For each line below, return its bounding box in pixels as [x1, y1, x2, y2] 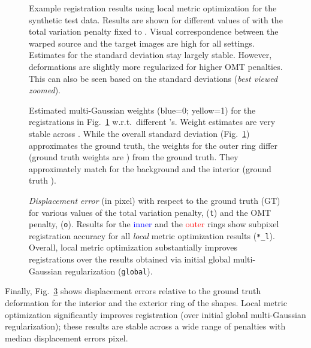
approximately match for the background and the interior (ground [29, 162, 271, 175]
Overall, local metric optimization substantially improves [29, 241, 238, 254]
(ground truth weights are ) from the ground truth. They [29, 151, 238, 163]
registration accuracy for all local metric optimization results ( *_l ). [29, 229, 275, 242]
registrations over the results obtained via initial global [29, 253, 231, 265]
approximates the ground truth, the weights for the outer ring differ [29, 139, 278, 151]
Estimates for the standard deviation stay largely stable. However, [29, 48, 272, 61]
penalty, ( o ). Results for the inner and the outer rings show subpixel [29, 218, 279, 230]
